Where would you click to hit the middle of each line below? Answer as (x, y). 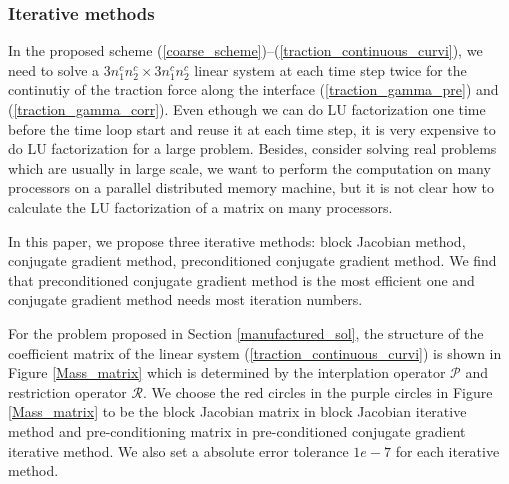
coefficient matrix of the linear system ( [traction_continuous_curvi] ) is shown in (255, 352)
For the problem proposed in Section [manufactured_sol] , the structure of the (246, 332)
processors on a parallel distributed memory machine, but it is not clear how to (251, 187)
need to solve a (54, 69)
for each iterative (447, 450)
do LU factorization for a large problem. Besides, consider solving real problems (252, 148)
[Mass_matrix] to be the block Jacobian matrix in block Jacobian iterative (237, 411)
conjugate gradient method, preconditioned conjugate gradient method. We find (252, 260)
